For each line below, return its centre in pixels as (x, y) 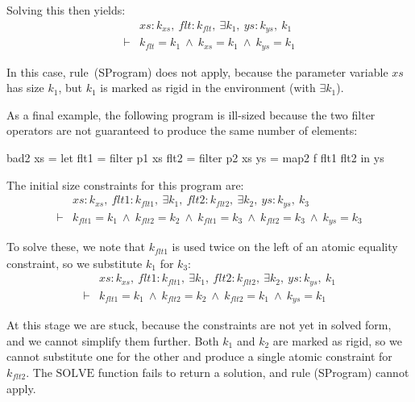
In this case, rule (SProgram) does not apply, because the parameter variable (197, 71)
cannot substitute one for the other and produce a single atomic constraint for (199, 356)
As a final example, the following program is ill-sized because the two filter (191, 114)
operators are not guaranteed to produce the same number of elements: (182, 130)
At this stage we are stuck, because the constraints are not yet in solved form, (199, 325)
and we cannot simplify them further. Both (113, 340)
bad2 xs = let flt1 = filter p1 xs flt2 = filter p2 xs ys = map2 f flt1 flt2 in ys (195, 157)
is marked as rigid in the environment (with (208, 88)
